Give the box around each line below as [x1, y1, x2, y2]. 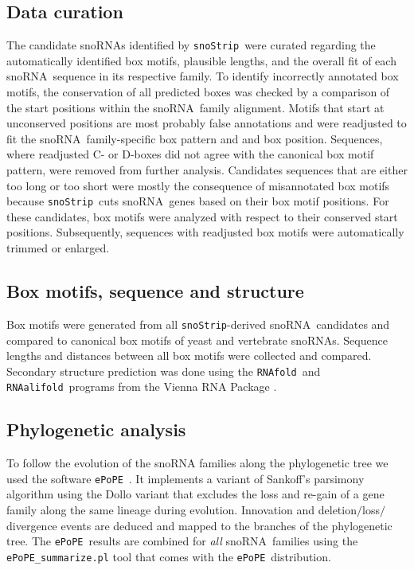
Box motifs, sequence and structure [6, 279, 304, 303]
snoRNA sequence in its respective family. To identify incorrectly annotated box [6, 68, 399, 84]
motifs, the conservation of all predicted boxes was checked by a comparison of [6, 84, 390, 100]
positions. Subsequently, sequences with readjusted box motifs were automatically [6, 224, 404, 240]
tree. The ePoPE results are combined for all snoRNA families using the [6, 533, 358, 549]
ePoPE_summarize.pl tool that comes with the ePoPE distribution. [6, 548, 331, 564]
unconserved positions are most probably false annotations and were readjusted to [6, 115, 407, 131]
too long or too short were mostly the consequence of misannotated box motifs [6, 177, 390, 193]
